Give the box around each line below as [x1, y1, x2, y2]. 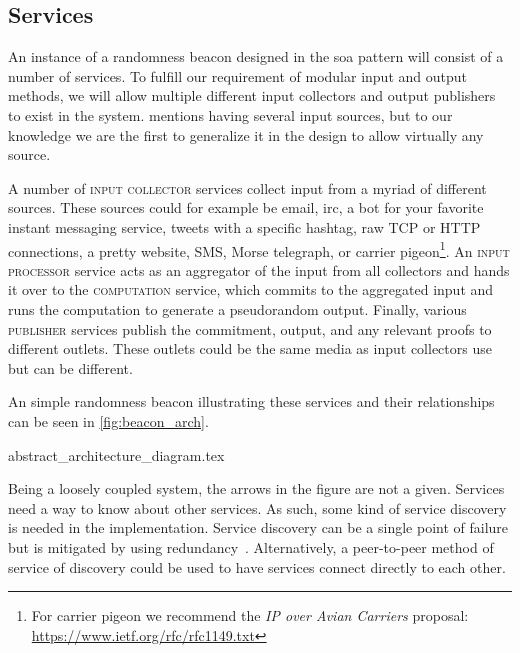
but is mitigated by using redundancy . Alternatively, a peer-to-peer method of [8, 536, 494, 557]
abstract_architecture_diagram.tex [8, 444, 225, 465]
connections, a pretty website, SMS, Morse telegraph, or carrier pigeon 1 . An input [8, 237, 510, 261]
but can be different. [8, 357, 133, 378]
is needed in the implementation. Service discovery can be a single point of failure [8, 517, 509, 538]
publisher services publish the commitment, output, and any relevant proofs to [8, 318, 492, 339]
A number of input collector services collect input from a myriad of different [8, 177, 487, 198]
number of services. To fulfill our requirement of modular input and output [8, 65, 467, 86]
